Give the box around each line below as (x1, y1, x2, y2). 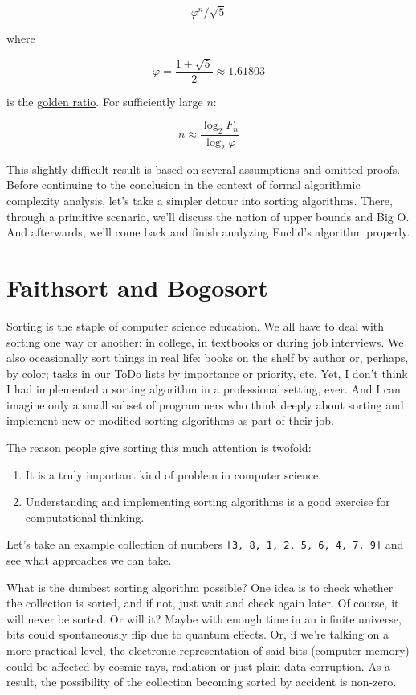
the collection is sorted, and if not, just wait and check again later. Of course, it (6, 594, 399, 611)
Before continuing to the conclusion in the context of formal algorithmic (6, 176, 361, 193)
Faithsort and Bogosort (6, 270, 268, 303)
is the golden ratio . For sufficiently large (6, 93, 203, 109)
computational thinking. (25, 508, 145, 525)
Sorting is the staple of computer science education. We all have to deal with (6, 317, 385, 334)
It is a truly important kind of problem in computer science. (25, 466, 322, 483)
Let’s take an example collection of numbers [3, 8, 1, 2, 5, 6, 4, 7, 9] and (6, 536, 404, 553)
